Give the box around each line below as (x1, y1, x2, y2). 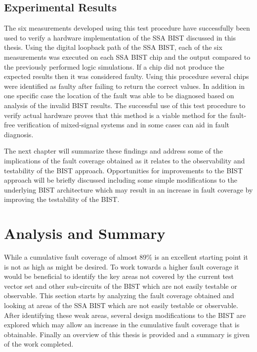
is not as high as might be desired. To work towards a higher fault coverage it (4, 261, 239, 272)
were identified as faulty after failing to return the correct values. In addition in (4, 80, 245, 91)
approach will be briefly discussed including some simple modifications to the (4, 175, 237, 185)
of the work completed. (4, 339, 74, 349)
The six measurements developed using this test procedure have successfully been (4, 23, 250, 33)
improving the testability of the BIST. (4, 194, 120, 204)
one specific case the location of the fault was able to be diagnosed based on (4, 90, 234, 101)
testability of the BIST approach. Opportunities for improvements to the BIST (4, 165, 243, 175)
